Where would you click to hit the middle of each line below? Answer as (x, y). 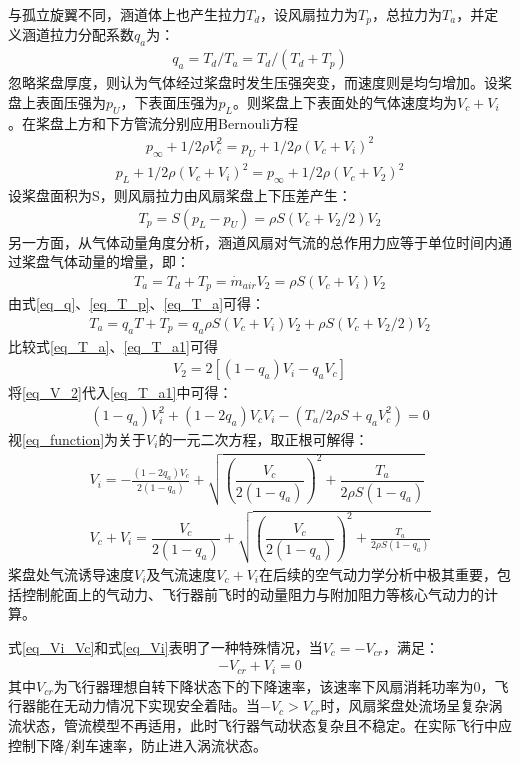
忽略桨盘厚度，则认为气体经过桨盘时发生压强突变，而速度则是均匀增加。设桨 (260, 82)
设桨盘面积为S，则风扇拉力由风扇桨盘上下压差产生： (180, 194)
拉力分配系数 (91, 34)
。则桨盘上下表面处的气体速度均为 (345, 101)
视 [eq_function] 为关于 (77, 438)
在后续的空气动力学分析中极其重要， (378, 574)
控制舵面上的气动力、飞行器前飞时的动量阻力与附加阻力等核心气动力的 (252, 593)
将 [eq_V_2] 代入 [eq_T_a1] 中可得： (120, 392)
